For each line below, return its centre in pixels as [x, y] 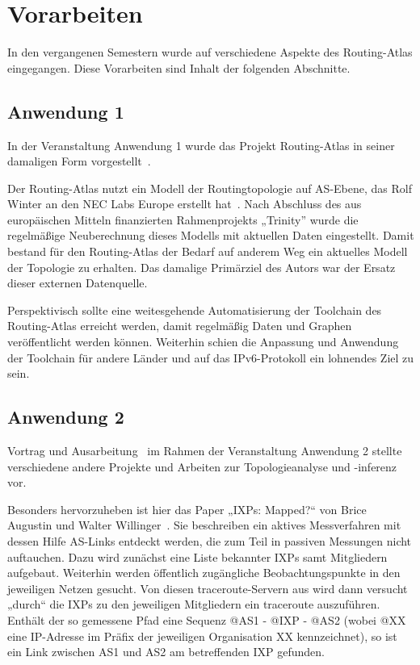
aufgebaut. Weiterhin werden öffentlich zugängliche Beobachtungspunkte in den [204, 573]
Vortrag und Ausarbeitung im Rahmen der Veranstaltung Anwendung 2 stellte [205, 451]
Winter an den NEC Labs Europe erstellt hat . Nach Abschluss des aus [185, 204]
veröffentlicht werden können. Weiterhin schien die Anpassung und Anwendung [203, 342]
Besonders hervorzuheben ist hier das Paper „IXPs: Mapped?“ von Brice [187, 509]
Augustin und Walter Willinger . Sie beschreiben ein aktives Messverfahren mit [204, 525]
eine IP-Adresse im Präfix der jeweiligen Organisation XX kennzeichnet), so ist [202, 636]
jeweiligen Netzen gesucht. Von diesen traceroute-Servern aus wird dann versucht [208, 588]
